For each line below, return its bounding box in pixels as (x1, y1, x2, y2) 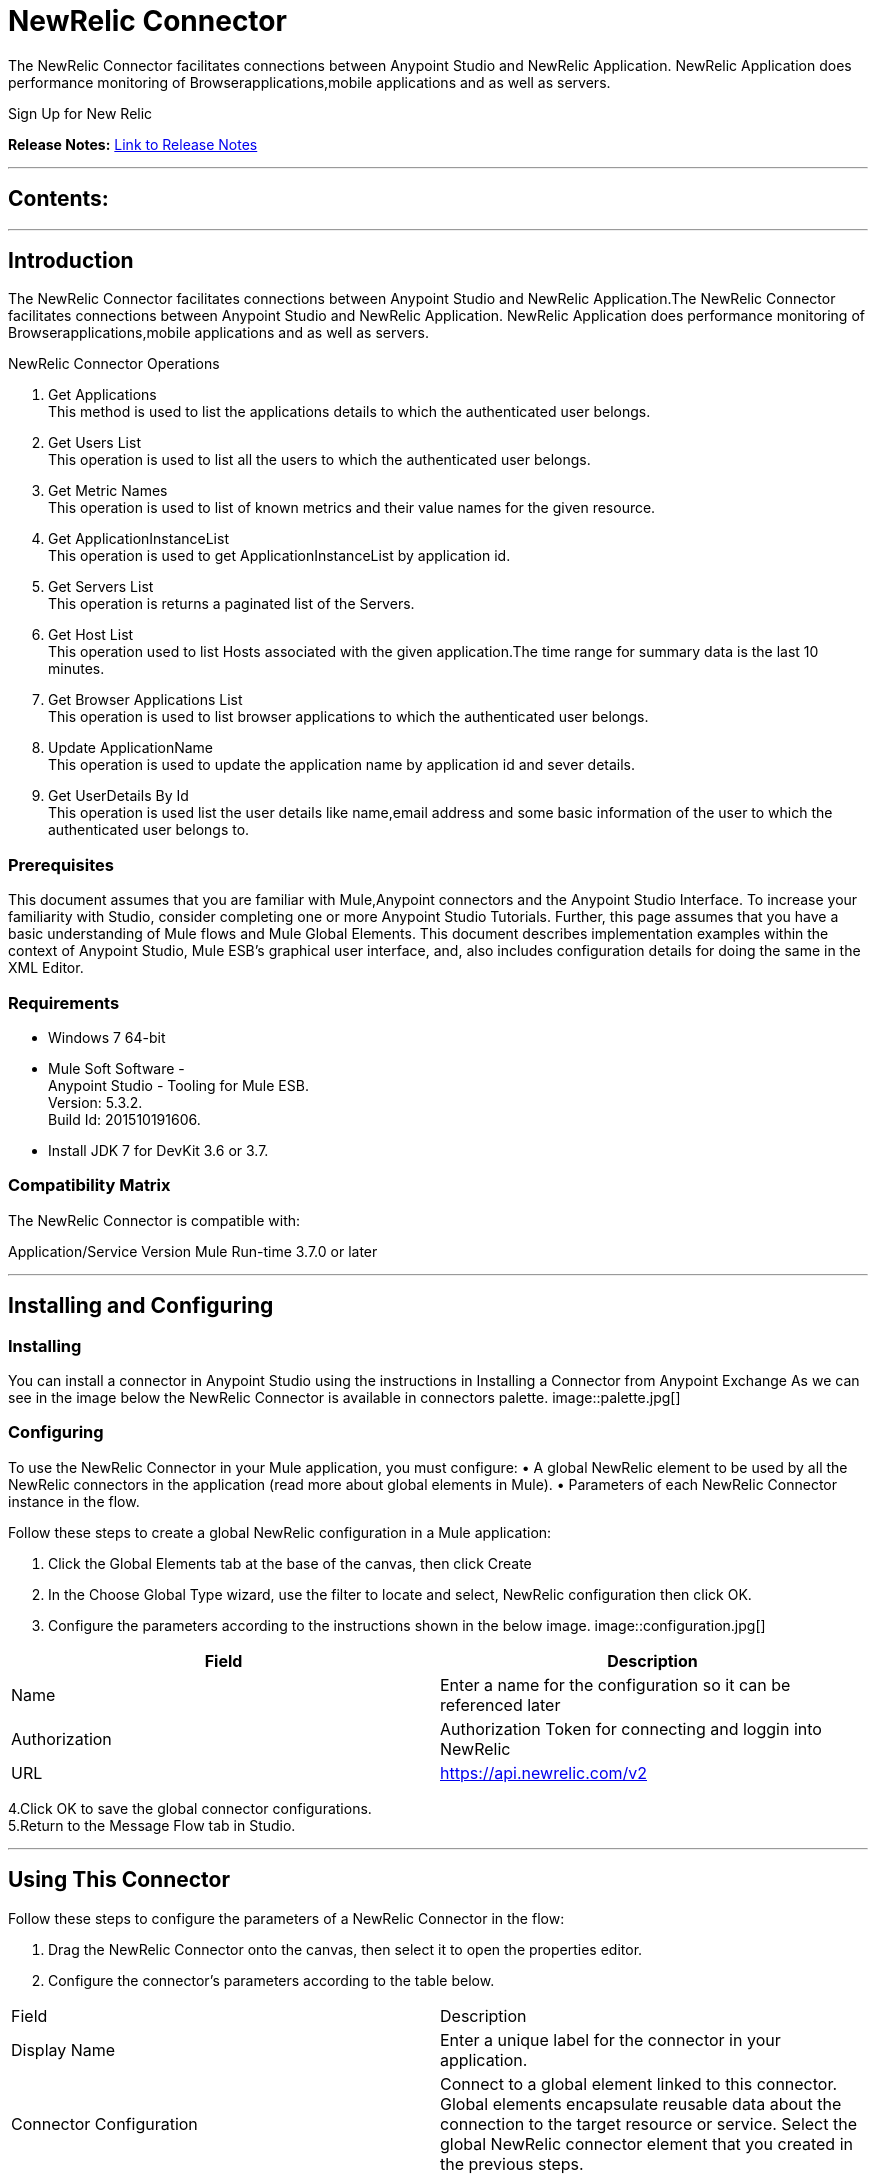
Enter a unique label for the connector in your (440, 2029, 781, 2050)
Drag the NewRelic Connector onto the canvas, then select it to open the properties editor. (48, 1940, 643, 1958)
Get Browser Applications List (48, 691, 243, 709)
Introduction (8, 248, 134, 274)
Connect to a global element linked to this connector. (440, 2073, 838, 2094)
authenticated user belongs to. (48, 821, 250, 839)
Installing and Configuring (8, 1293, 274, 1319)
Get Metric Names (48, 482, 168, 500)
